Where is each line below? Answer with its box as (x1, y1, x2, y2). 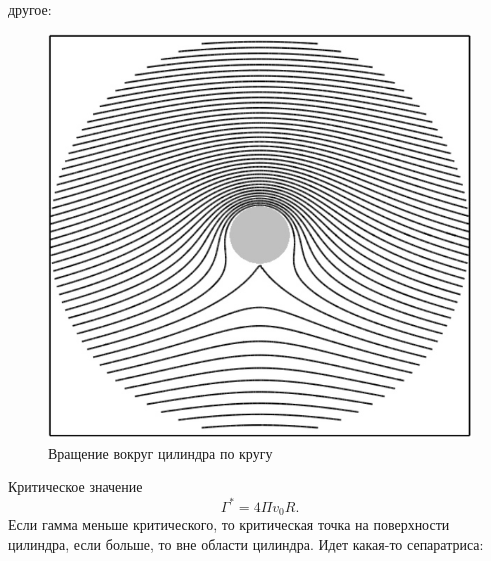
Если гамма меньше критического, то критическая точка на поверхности (8, 514, 450, 535)
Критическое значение (8, 476, 143, 497)
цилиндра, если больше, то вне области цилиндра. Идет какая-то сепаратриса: (8, 533, 484, 554)
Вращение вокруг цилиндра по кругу (48, 442, 273, 463)
